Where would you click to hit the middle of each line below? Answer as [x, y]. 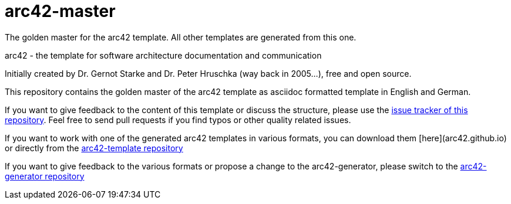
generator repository [45, 176]
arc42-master [60, 11]
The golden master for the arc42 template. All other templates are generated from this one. [181, 37]
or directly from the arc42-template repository [94, 148]
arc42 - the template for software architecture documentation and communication [163, 55]
